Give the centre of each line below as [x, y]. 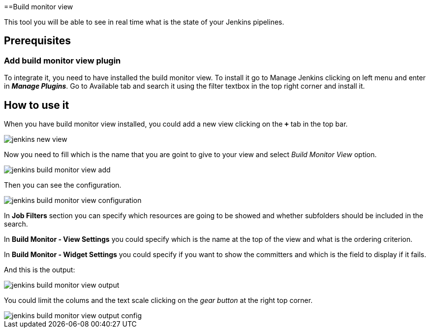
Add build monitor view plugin [62, 60]
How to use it [37, 105]
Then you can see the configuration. [63, 185]
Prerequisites [37, 41]
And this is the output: [40, 270]
